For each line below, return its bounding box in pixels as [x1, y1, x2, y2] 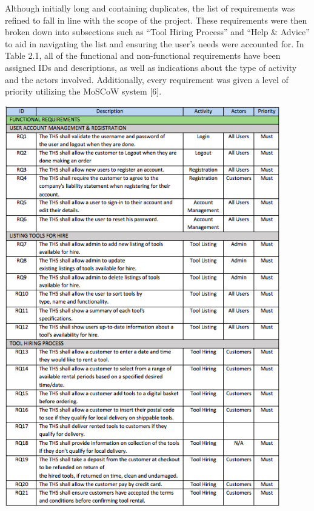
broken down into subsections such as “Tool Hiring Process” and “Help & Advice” [5, 25, 310, 38]
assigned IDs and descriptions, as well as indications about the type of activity [5, 61, 297, 73]
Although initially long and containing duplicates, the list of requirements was [5, 2, 295, 14]
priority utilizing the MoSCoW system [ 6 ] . [5, 85, 162, 98]
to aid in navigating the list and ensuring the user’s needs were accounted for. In [5, 37, 304, 50]
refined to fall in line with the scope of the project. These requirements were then [5, 13, 307, 26]
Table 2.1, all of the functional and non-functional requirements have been [5, 49, 281, 62]
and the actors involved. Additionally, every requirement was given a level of [5, 73, 289, 85]
